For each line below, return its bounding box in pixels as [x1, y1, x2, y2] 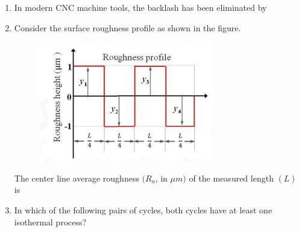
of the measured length [189, 171, 274, 184]
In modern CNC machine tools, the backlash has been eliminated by [14, 1, 267, 13]
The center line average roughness [14, 171, 139, 184]
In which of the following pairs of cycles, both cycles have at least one [14, 203, 272, 216]
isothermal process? [14, 215, 87, 228]
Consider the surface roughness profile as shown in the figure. [14, 21, 241, 34]
